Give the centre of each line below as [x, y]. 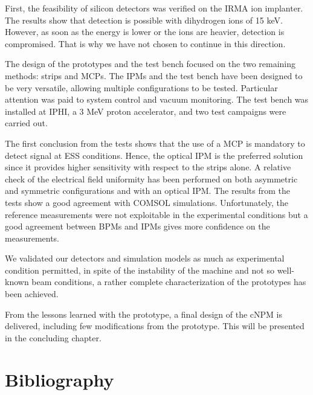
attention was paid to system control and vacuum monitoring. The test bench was [157, 99]
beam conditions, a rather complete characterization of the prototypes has [169, 282]
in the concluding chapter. [53, 337]
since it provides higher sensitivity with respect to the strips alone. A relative [148, 167]
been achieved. [32, 294]
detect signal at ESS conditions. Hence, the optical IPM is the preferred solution [154, 155]
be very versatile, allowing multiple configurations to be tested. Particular [141, 87]
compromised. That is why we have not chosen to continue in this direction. [145, 43]
